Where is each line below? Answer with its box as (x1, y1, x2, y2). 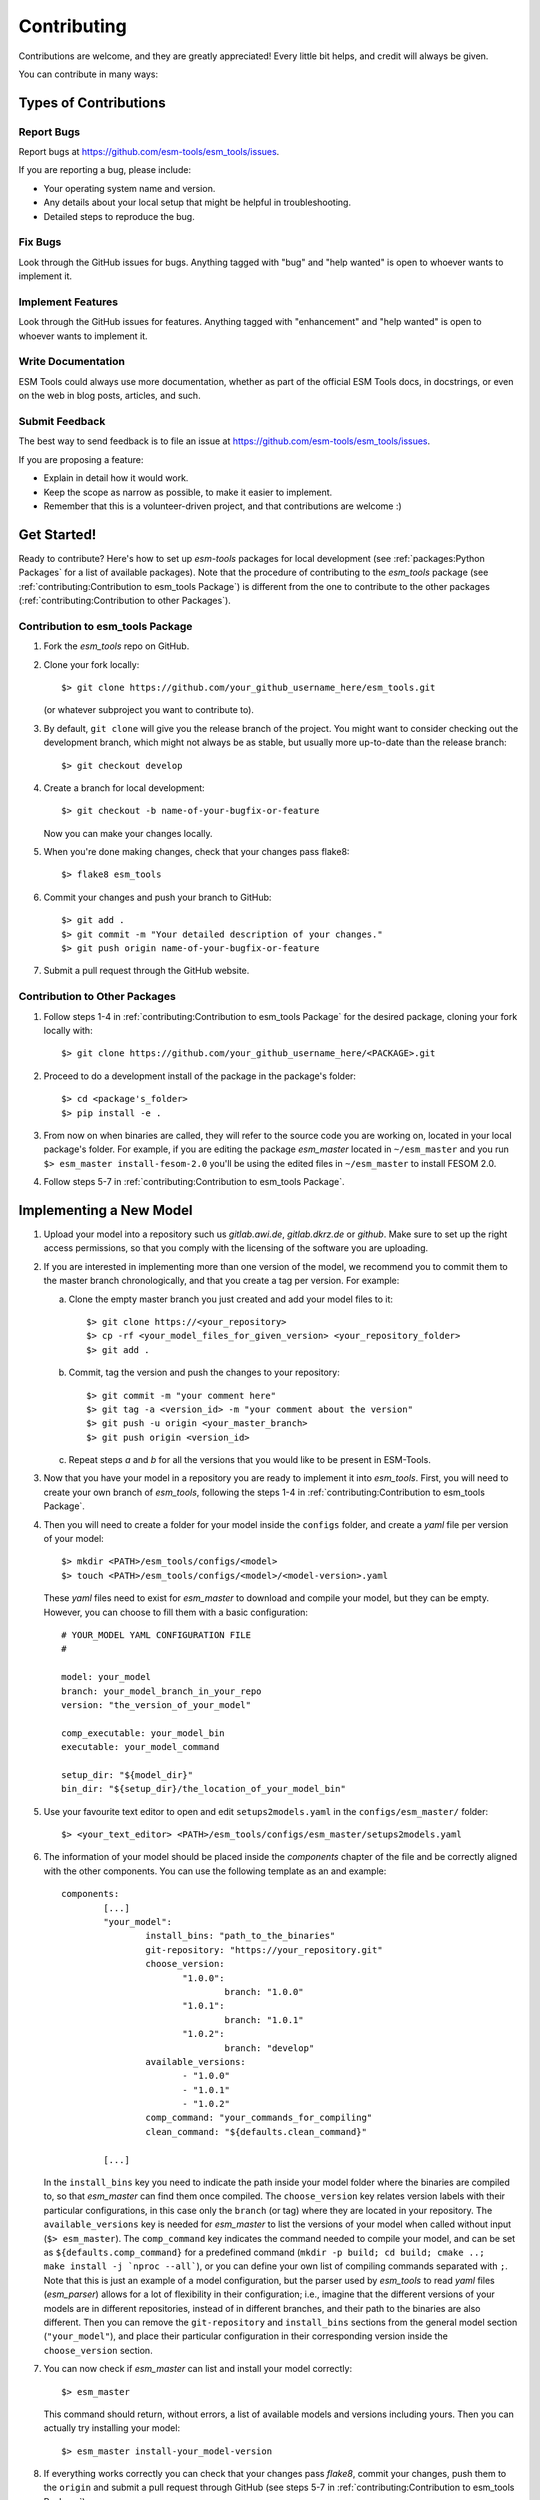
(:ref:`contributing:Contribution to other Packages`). (18, 595, 232, 607)
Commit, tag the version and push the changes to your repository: (68, 1366, 340, 1379)
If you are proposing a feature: (18, 453, 144, 465)
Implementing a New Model (18, 1201, 194, 1219)
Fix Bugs (18, 235, 62, 249)
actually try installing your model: (43, 2422, 180, 2434)
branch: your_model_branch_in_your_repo (61, 1685, 262, 1697)
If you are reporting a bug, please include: (18, 164, 192, 176)
